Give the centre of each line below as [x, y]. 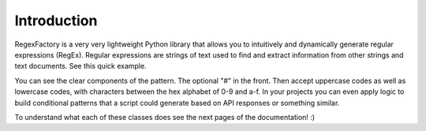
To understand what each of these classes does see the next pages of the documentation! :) [165, 117]
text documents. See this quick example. [80, 66]
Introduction [56, 21]
